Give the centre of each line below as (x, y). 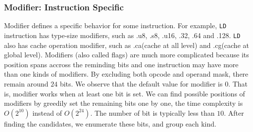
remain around (26, 83)
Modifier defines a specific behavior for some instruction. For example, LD (115, 25)
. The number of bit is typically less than (152, 112)
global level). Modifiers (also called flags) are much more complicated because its (126, 55)
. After (234, 112)
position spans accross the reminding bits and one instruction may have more (121, 64)
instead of (47, 112)
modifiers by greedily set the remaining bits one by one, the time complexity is (124, 103)
